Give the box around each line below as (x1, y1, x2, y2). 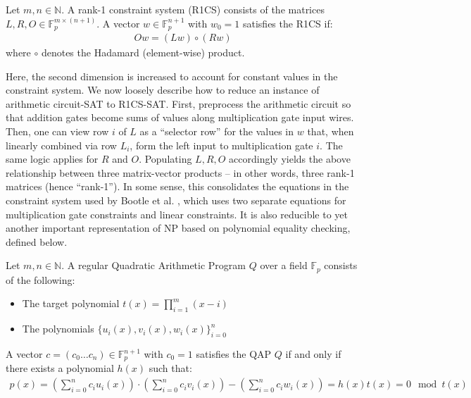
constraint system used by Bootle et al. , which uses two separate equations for (6, 193, 346, 208)
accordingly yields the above (229, 151, 351, 166)
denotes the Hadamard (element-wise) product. (41, 45, 245, 60)
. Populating (139, 151, 192, 166)
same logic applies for (6, 151, 99, 166)
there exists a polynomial (6, 361, 114, 375)
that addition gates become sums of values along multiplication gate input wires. (6, 110, 354, 125)
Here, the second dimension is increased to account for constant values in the (6, 68, 338, 83)
